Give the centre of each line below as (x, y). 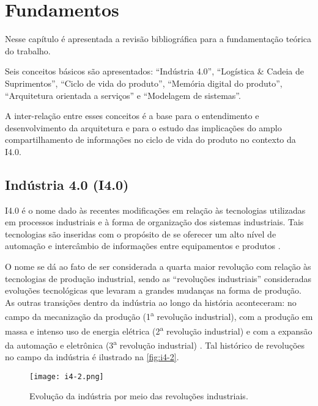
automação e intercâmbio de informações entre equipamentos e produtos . (143, 246)
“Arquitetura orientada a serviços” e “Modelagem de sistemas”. (123, 95)
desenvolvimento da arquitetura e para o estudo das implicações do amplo (143, 127)
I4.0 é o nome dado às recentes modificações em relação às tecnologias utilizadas (155, 210)
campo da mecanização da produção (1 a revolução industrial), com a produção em (159, 316)
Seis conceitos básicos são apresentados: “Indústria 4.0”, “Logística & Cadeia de (154, 71)
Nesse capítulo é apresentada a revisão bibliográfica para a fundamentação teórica (158, 39)
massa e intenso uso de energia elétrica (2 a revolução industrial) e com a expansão (159, 330)
